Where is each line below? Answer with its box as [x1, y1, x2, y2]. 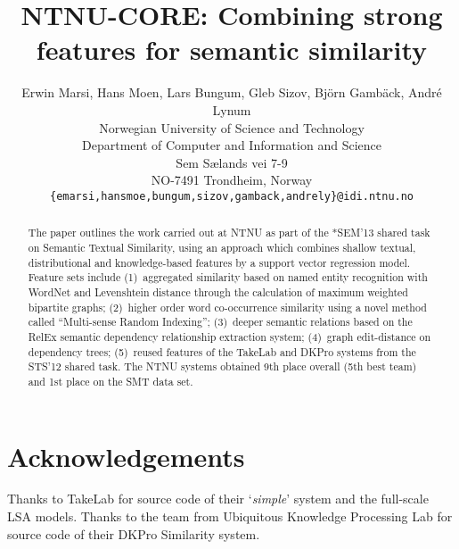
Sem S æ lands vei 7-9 [176, 153, 288, 171]
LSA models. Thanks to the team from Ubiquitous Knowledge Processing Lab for [7, 507, 453, 526]
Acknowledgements [7, 437, 245, 474]
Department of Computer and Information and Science [82, 136, 381, 154]
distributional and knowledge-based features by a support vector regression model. [28, 254, 411, 270]
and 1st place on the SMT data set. [28, 373, 193, 388]
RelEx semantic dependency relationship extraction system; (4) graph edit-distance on [28, 329, 431, 344]
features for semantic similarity [36, 31, 428, 68]
